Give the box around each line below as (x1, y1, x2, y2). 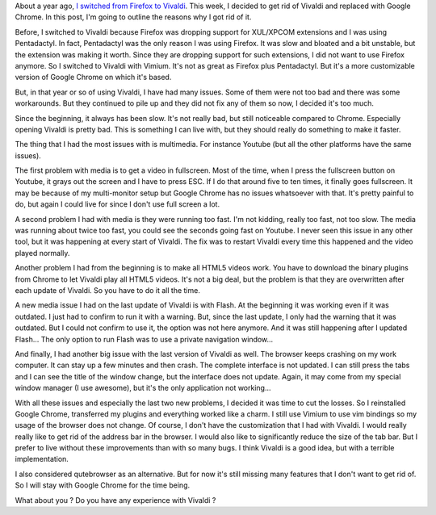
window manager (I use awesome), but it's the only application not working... (15, 383, 271, 393)
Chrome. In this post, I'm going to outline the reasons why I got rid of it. (15, 12, 252, 22)
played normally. (15, 248, 70, 257)
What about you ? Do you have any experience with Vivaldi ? (15, 495, 216, 505)
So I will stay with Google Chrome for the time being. (15, 480, 191, 490)
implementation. (15, 454, 69, 464)
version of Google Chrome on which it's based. (15, 73, 172, 82)
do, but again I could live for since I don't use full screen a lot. (15, 199, 220, 209)
